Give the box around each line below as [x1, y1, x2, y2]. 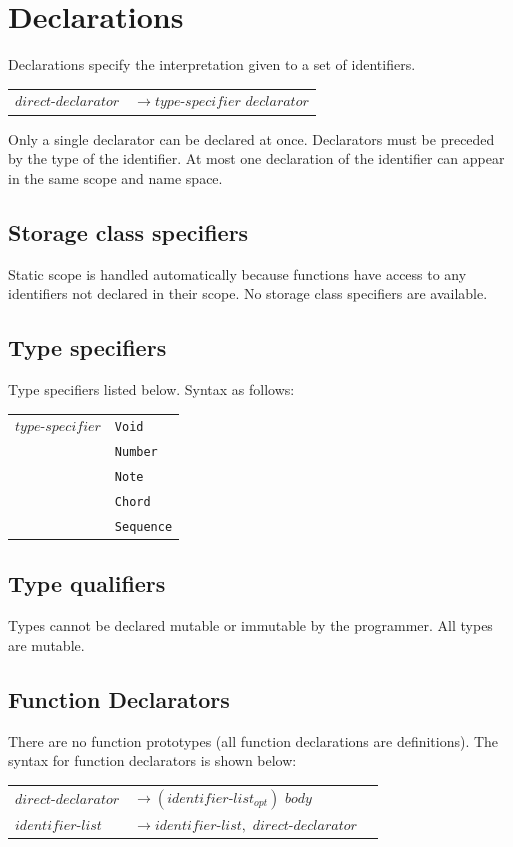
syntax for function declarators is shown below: [8, 750, 297, 771]
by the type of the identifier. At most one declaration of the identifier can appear [8, 148, 505, 169]
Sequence [114, 519, 173, 534]
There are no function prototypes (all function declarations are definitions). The [8, 730, 499, 751]
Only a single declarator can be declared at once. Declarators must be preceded [8, 128, 495, 149]
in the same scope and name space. [8, 167, 223, 188]
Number [114, 445, 158, 460]
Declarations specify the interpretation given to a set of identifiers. [8, 54, 416, 75]
